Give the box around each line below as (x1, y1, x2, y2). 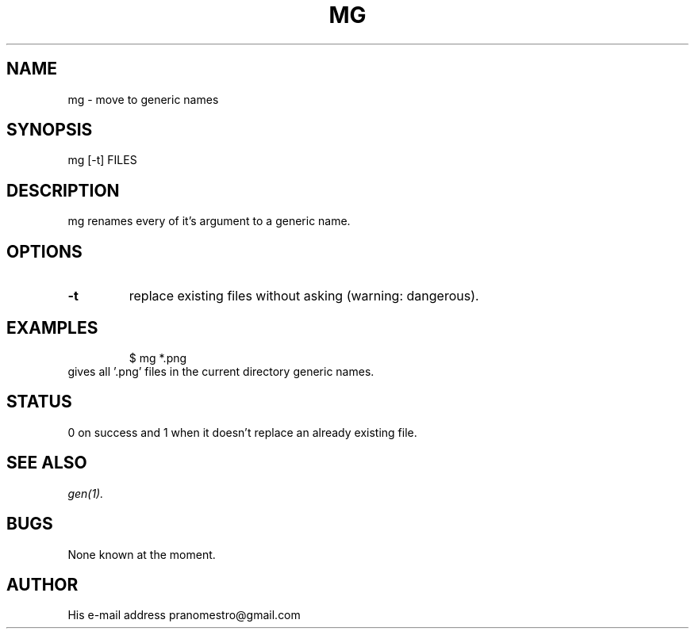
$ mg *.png (129, 350, 187, 365)
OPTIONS (6, 241, 83, 262)
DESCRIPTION (6, 180, 120, 201)
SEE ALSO (6, 453, 87, 473)
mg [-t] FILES (67, 153, 137, 167)
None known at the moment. (67, 547, 216, 561)
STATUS (6, 392, 72, 412)
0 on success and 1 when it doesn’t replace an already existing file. (67, 425, 417, 439)
